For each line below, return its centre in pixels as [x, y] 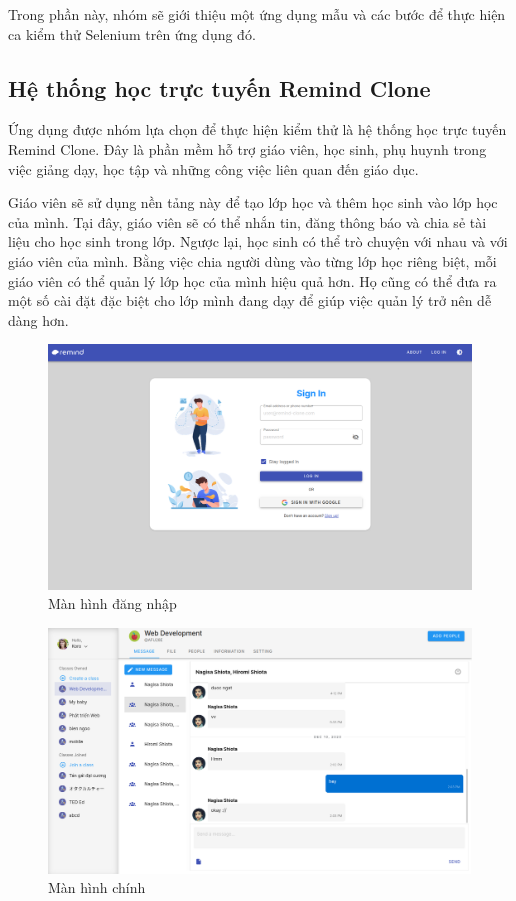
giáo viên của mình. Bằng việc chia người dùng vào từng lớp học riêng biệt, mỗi [252, 260]
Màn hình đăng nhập [112, 603]
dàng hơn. [38, 319]
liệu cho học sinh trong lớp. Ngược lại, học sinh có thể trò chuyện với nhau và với [258, 241]
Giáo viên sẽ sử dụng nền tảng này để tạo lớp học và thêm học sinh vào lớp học [253, 202]
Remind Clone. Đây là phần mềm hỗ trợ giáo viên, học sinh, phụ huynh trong [247, 148]
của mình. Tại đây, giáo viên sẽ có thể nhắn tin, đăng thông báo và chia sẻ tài [247, 221]
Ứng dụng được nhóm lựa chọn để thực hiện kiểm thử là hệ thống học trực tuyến [257, 129]
